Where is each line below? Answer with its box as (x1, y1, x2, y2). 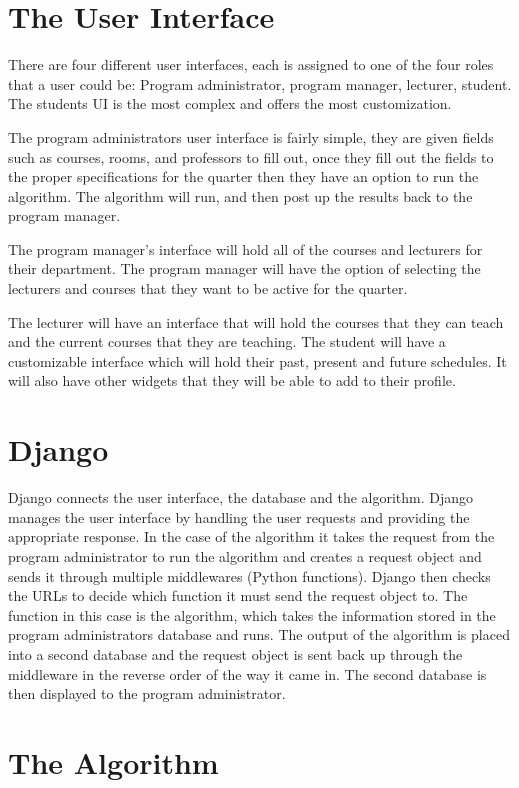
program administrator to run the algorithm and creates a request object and (8, 545, 482, 566)
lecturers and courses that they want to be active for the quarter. (8, 278, 408, 299)
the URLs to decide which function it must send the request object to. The (8, 585, 468, 606)
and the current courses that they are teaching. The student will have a (8, 331, 446, 352)
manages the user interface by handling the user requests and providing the (8, 506, 470, 527)
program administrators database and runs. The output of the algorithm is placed (8, 624, 510, 645)
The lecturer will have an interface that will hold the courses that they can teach (8, 311, 504, 332)
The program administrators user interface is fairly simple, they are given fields (8, 126, 494, 147)
